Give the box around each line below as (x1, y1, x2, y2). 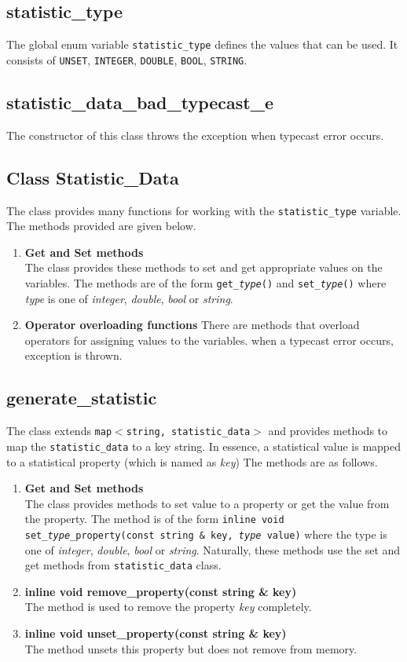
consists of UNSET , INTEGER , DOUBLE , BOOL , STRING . (6, 51, 247, 68)
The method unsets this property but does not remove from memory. (24, 640, 357, 657)
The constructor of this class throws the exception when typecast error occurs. (6, 126, 384, 143)
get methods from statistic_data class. (24, 557, 222, 573)
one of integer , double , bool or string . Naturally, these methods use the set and (24, 541, 401, 558)
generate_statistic (6, 386, 157, 410)
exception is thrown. (24, 347, 123, 364)
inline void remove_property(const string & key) (24, 583, 297, 599)
